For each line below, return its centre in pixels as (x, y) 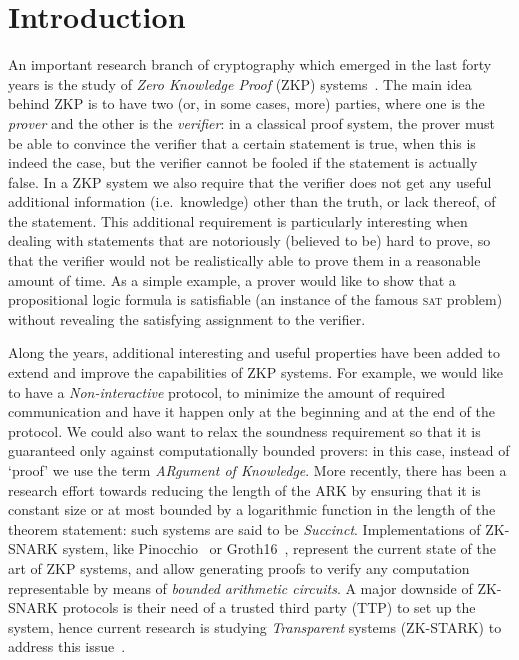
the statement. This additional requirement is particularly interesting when (238, 220)
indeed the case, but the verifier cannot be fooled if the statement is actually (243, 162)
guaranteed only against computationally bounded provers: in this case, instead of (259, 450)
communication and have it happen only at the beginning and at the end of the (251, 411)
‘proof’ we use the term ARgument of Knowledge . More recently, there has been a (257, 470)
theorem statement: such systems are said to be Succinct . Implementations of (244, 528)
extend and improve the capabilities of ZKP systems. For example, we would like (256, 372)
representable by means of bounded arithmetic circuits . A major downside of (240, 587)
